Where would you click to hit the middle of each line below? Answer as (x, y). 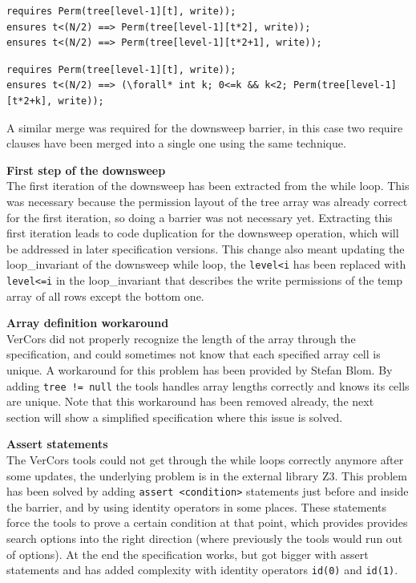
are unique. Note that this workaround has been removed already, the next (190, 401)
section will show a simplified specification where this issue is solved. (175, 417)
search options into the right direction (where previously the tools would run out (205, 538)
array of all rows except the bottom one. (105, 296)
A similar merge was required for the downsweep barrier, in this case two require (205, 127)
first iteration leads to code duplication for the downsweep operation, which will (203, 233)
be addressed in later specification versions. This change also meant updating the (206, 248)
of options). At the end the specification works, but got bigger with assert (188, 554)
